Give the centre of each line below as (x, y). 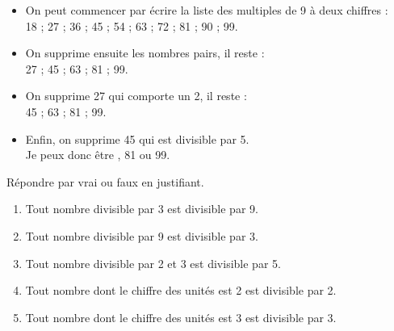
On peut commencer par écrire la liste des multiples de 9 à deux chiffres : (207, 10)
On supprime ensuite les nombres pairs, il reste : (145, 53)
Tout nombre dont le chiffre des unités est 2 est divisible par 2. (181, 290)
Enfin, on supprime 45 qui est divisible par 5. (137, 138)
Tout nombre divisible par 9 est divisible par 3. (142, 235)
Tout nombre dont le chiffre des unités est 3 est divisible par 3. (181, 317)
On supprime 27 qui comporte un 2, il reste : (136, 96)
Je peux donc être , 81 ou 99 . (98, 155)
